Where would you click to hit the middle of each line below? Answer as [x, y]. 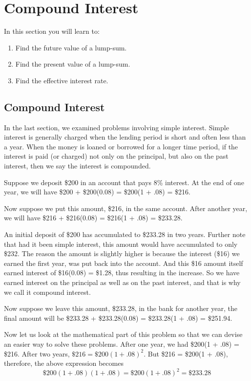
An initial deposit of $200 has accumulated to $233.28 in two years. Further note [125, 234]
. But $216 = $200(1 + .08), [186, 353]
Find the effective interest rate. [62, 80]
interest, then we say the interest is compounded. [77, 166]
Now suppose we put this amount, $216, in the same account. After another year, [126, 208]
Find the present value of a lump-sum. [73, 64]
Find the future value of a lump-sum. [71, 47]
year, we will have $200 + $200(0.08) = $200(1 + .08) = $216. [97, 192]
